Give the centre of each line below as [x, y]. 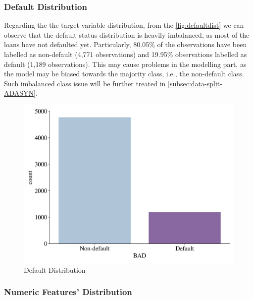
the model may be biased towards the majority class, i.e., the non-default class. [124, 74]
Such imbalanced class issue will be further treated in [85, 83]
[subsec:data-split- [195, 83]
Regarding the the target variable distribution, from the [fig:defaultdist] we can [124, 25]
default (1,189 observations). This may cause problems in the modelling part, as [125, 64]
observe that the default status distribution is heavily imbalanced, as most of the [127, 34]
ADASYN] [20, 93]
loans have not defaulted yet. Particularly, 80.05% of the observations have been [126, 44]
